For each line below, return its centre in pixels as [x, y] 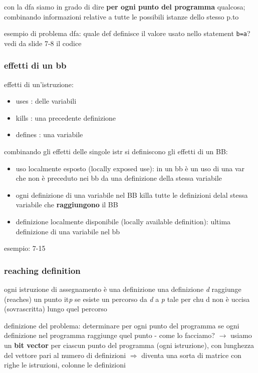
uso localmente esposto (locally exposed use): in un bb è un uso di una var [130, 168]
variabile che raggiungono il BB [67, 205]
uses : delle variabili [46, 101]
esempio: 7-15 [25, 248]
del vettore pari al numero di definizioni [65, 355]
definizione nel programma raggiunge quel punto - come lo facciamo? [109, 335]
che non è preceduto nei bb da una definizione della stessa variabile [119, 178]
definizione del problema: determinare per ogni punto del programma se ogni [122, 325]
